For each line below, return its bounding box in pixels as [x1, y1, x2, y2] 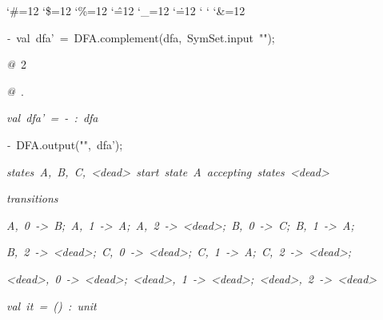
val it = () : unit [6, 297, 97, 314]
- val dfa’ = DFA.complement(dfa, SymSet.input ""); [6, 29, 275, 45]
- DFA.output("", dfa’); [6, 136, 123, 152]
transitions [6, 190, 58, 207]
